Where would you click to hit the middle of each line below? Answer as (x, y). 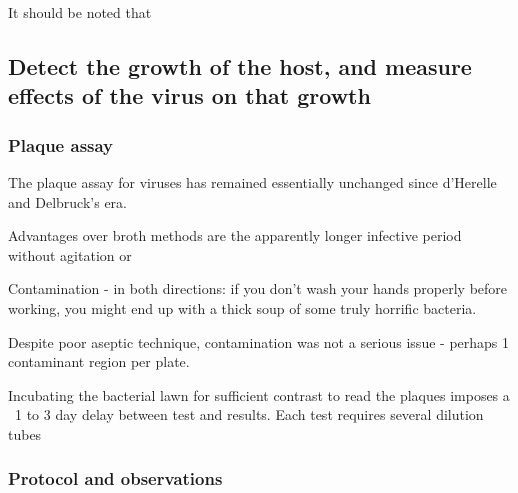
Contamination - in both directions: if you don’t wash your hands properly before (258, 288)
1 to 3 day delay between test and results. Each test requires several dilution (249, 414)
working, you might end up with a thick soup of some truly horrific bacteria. (242, 307)
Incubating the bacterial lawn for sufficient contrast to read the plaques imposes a (259, 394)
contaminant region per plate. (99, 361)
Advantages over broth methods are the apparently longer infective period (235, 235)
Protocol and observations (115, 478)
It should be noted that (80, 12)
